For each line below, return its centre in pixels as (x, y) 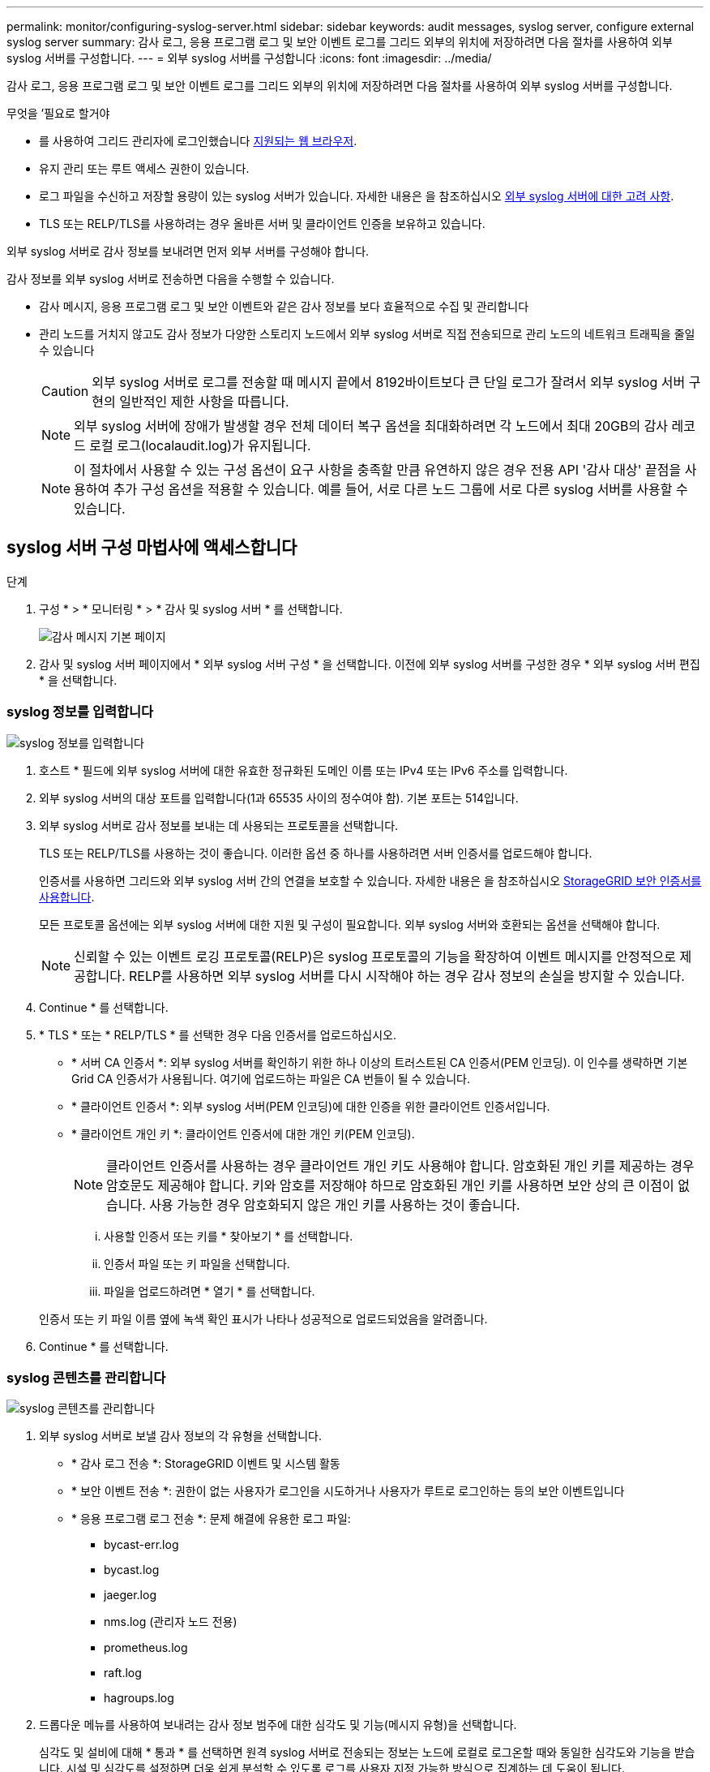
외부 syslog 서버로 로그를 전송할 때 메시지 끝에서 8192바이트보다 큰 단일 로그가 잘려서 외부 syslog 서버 (389, 382)
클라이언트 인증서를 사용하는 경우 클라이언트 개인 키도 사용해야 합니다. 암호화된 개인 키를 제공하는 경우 (400, 1166)
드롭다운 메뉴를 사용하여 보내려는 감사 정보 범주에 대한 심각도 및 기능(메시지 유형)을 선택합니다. (278, 1725)
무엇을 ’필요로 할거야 (58, 113)
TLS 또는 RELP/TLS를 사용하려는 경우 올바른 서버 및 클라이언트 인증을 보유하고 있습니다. (262, 224)
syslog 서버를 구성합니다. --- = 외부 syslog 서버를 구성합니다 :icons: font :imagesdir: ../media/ (249, 58)
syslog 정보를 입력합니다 (80, 712)
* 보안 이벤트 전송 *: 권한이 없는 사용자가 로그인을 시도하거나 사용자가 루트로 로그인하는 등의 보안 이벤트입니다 (348, 1491)
